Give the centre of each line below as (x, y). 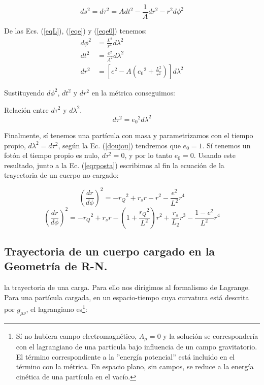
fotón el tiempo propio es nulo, (52, 155)
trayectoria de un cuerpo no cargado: (61, 175)
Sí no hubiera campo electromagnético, (76, 335)
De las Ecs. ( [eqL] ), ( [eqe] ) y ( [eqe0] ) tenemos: (76, 31)
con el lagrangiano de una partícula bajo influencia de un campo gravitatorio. (137, 347)
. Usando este (214, 155)
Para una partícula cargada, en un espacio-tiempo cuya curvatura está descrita (127, 297)
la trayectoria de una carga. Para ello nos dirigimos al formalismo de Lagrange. (127, 287)
